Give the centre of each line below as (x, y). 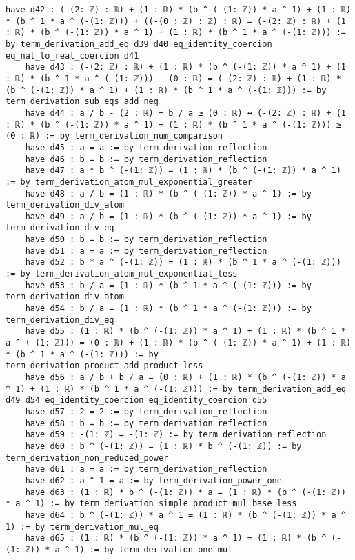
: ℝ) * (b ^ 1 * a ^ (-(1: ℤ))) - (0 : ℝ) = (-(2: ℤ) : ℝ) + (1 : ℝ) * (173, 78)
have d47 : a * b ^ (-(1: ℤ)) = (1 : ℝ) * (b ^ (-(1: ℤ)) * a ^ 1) (183, 171)
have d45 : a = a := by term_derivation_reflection (146, 147)
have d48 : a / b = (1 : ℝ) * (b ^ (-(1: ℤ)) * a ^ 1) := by (168, 193)
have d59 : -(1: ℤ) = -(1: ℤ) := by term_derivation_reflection (176, 435)
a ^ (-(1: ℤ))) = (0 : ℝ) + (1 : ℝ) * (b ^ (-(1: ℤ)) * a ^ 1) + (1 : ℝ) (179, 343)
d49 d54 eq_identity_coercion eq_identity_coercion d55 (136, 400)
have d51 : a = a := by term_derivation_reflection (146, 251)
